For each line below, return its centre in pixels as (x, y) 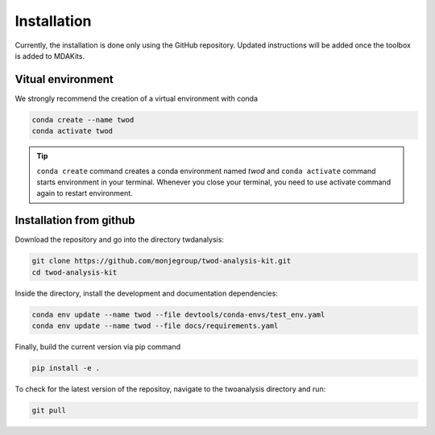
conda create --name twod (83, 120)
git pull (49, 410)
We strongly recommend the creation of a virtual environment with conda (136, 98)
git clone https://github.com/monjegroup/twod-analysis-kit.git (162, 261)
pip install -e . (66, 368)
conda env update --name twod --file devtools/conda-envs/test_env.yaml (178, 315)
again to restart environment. (85, 193)
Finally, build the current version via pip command (98, 347)
